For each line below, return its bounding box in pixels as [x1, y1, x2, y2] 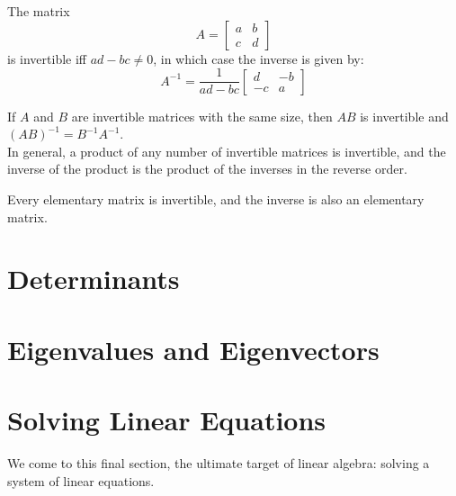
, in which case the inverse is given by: [153, 49, 364, 68]
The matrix [7, 2, 70, 20]
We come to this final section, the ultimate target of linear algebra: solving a [7, 454, 430, 473]
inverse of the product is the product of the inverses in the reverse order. [7, 159, 407, 178]
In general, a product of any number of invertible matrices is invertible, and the [7, 141, 446, 160]
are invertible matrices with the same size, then [71, 106, 333, 125]
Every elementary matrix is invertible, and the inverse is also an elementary [7, 190, 425, 209]
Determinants [7, 260, 180, 297]
